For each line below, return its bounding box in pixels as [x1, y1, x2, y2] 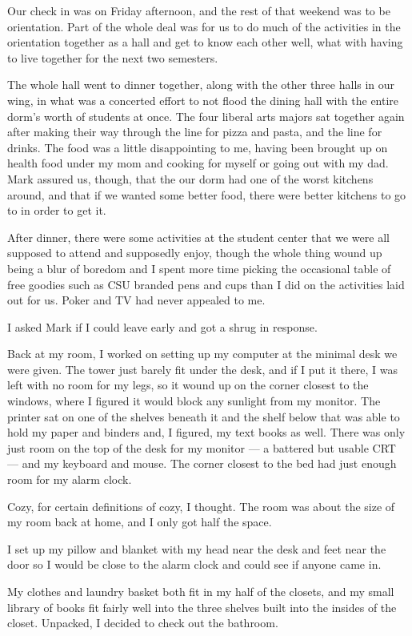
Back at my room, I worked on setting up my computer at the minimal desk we [7, 345, 398, 362]
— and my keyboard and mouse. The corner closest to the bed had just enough [7, 455, 397, 472]
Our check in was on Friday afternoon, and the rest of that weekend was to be [7, 2, 390, 18]
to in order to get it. [7, 202, 106, 219]
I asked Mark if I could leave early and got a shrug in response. [7, 318, 318, 335]
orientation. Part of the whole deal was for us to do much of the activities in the [7, 18, 401, 34]
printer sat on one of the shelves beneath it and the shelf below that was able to [7, 408, 400, 425]
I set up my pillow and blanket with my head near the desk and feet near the [7, 540, 386, 557]
